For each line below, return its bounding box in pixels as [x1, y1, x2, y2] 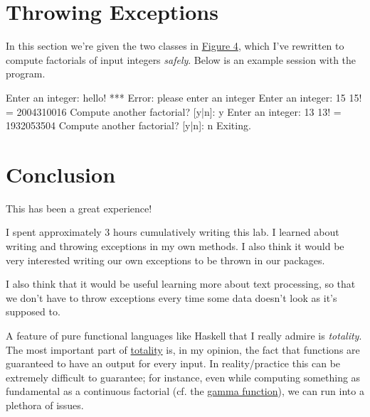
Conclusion [6, 159, 116, 188]
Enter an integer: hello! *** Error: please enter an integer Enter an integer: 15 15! [6, 90, 362, 104]
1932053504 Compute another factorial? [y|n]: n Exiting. [6, 118, 251, 133]
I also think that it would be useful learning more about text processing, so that [6, 276, 356, 291]
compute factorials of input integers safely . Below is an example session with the [6, 52, 356, 67]
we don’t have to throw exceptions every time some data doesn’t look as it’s [6, 290, 337, 305]
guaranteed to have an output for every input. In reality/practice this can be [6, 356, 341, 371]
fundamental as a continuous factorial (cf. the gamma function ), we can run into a [6, 384, 364, 399]
